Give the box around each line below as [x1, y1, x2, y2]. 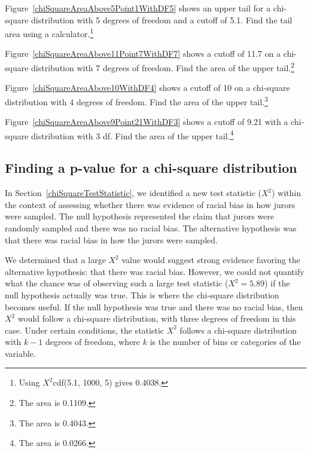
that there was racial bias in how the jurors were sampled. [5, 233, 218, 246]
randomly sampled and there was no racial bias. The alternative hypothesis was [5, 221, 297, 234]
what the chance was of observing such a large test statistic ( [5, 277, 228, 289]
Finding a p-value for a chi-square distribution [5, 158, 297, 177]
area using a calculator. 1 [5, 26, 94, 39]
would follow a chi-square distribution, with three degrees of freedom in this [17, 312, 296, 325]
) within [272, 187, 301, 199]
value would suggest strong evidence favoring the [121, 254, 301, 266]
